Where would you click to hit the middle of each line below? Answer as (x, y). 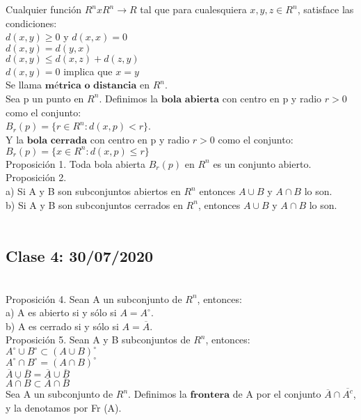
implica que (88, 71)
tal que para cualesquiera (193, 9)
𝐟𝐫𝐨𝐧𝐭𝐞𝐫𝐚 (210, 395)
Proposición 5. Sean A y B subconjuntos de (98, 340)
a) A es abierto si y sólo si (61, 312)
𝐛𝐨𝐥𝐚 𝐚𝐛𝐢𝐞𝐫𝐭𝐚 (190, 99)
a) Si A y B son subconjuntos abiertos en (93, 191)
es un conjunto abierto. (262, 163)
